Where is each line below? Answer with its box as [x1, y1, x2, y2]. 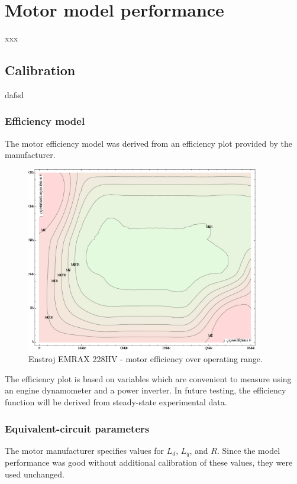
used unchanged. [5, 467, 64, 480]
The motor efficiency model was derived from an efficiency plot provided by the [5, 137, 292, 149]
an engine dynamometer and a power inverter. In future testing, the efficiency [5, 384, 286, 396]
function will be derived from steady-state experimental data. [5, 396, 227, 408]
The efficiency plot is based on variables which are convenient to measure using [5, 372, 292, 385]
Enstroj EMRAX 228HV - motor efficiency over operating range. [28, 353, 263, 365]
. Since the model [217, 444, 280, 456]
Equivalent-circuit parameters [5, 421, 150, 435]
